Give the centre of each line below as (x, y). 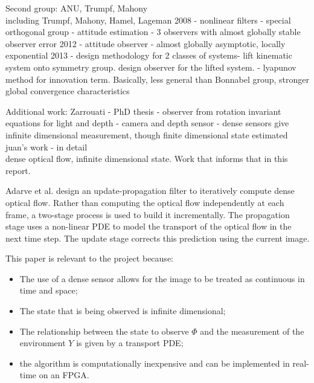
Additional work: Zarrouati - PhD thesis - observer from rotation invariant (143, 111)
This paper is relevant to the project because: (89, 258)
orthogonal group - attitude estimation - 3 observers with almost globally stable (153, 32)
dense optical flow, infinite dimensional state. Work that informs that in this (147, 159)
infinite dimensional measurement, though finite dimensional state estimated (147, 134)
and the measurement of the (252, 331)
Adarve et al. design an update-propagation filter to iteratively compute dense (150, 191)
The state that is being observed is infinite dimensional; (123, 311)
